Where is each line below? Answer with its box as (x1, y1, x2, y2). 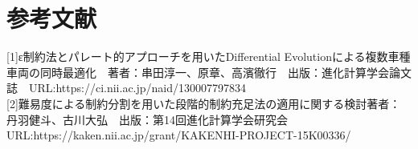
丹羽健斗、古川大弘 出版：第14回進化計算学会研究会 (6, 111, 288, 127)
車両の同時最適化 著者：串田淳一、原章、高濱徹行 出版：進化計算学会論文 (6, 63, 412, 80)
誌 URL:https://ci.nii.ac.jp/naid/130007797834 (6, 79, 247, 96)
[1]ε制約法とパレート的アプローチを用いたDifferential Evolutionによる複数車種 (6, 48, 411, 65)
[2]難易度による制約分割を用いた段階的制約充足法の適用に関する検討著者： (6, 95, 401, 111)
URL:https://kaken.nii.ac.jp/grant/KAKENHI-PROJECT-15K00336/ (6, 127, 351, 143)
